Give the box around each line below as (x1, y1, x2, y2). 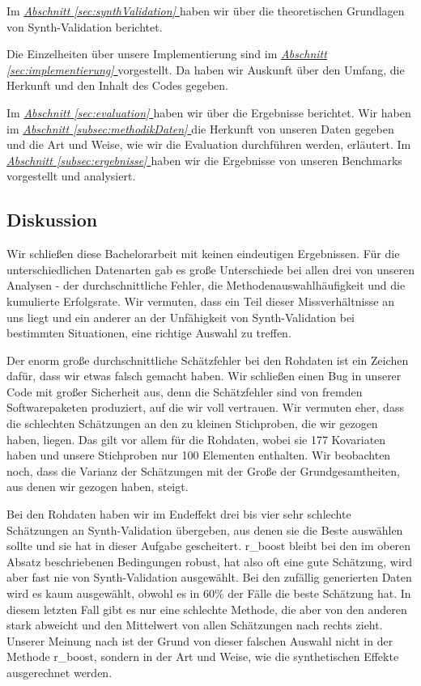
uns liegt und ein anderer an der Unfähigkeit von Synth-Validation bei (6, 308, 355, 325)
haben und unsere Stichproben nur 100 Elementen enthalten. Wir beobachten (6, 447, 391, 464)
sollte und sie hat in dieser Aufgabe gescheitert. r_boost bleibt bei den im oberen (6, 537, 411, 554)
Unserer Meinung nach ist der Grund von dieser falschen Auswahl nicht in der (6, 632, 393, 649)
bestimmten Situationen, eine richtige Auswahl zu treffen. (6, 324, 291, 341)
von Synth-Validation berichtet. (6, 18, 163, 35)
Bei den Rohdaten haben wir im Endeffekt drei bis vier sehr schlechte (6, 506, 351, 523)
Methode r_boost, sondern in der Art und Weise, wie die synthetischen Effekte (6, 648, 399, 665)
